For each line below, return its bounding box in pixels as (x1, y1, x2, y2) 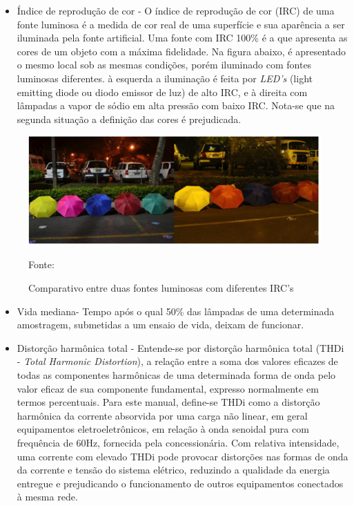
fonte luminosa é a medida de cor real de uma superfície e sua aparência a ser (17, 17, 345, 31)
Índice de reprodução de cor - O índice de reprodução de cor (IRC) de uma (17, 3, 335, 17)
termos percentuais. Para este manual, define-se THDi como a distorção (17, 395, 320, 409)
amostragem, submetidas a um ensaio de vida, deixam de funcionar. (17, 317, 304, 332)
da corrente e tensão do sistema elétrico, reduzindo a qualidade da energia (17, 462, 330, 477)
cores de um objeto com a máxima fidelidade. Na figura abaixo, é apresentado (17, 44, 346, 58)
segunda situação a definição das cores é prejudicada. (17, 111, 242, 126)
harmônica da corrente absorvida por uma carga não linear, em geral (17, 408, 308, 422)
